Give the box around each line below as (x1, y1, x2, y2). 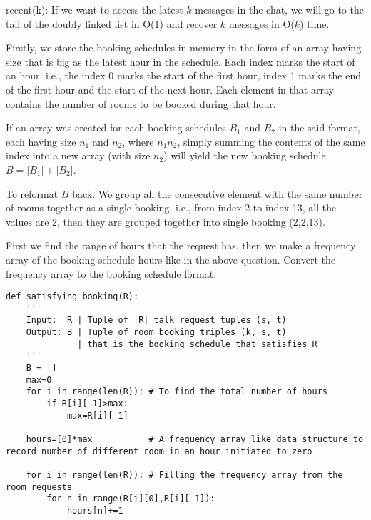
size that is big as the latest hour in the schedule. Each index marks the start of (6, 54, 355, 69)
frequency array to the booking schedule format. (6, 266, 217, 281)
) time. (300, 16, 330, 31)
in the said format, (278, 120, 360, 135)
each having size (6, 134, 76, 149)
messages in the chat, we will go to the (195, 2, 364, 16)
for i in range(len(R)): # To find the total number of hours (26, 386, 328, 397)
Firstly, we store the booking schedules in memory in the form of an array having (6, 40, 362, 55)
